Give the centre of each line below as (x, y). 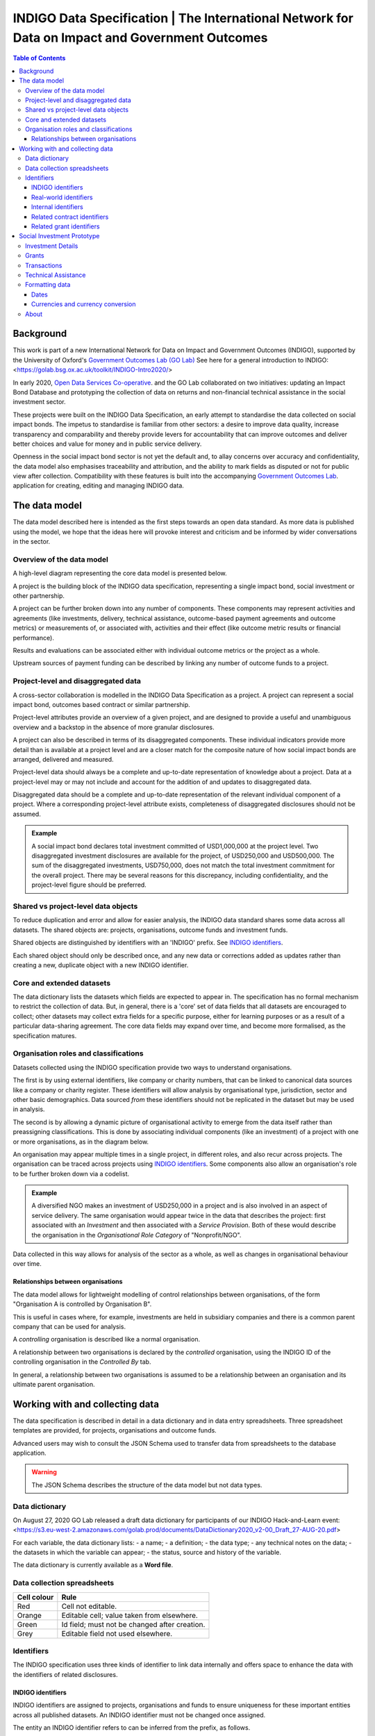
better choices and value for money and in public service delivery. (107, 444)
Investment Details (52, 246)
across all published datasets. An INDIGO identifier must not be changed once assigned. (139, 1714)
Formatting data (48, 285)
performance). (34, 637)
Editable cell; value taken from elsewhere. (130, 1615)
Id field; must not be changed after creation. (133, 1624)
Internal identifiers (57, 207)
